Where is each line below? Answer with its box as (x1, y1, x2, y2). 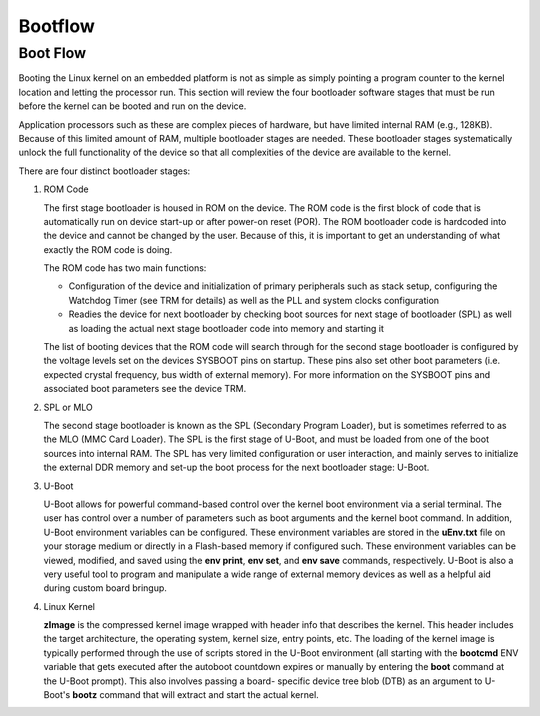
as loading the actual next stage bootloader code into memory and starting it (68, 322, 385, 334)
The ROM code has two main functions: (43, 262, 207, 274)
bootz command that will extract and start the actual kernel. (72, 689, 319, 701)
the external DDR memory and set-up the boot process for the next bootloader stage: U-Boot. (43, 461, 430, 474)
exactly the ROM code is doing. (43, 243, 173, 255)
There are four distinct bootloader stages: (18, 165, 191, 177)
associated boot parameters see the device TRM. (43, 383, 247, 395)
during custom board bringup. (43, 582, 167, 594)
